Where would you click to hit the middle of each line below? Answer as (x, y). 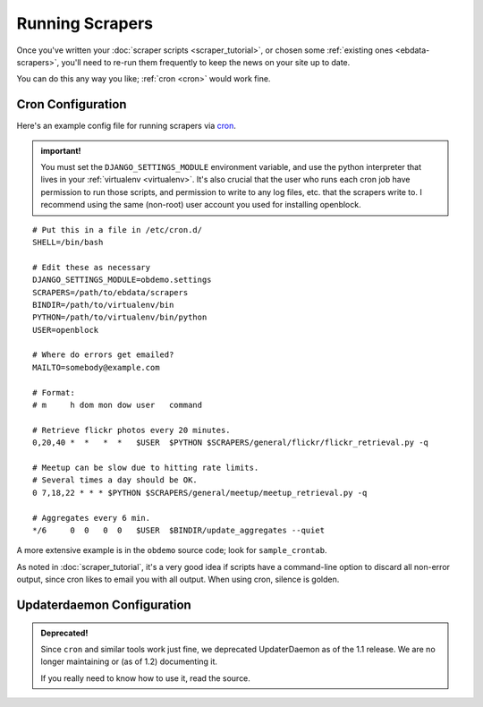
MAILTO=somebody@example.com (96, 367)
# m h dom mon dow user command (118, 405)
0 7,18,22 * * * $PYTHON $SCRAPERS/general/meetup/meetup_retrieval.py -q (200, 493)
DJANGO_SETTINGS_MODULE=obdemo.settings (122, 280)
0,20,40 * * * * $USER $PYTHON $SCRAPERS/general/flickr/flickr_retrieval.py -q (231, 443)
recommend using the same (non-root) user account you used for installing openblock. (201, 205)
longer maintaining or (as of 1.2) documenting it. (129, 661)
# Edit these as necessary (92, 267)
